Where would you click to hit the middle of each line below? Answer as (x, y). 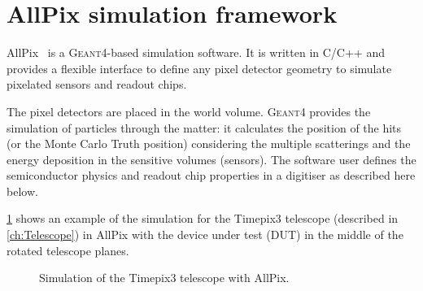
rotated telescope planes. (68, 250)
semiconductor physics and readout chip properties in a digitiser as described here (211, 175)
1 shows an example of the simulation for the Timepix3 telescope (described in (203, 218)
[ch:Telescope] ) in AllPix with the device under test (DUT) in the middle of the (205, 235)
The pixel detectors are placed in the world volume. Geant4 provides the (189, 111)
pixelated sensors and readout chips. (97, 84)
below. (22, 191)
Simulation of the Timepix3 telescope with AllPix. (164, 278)
